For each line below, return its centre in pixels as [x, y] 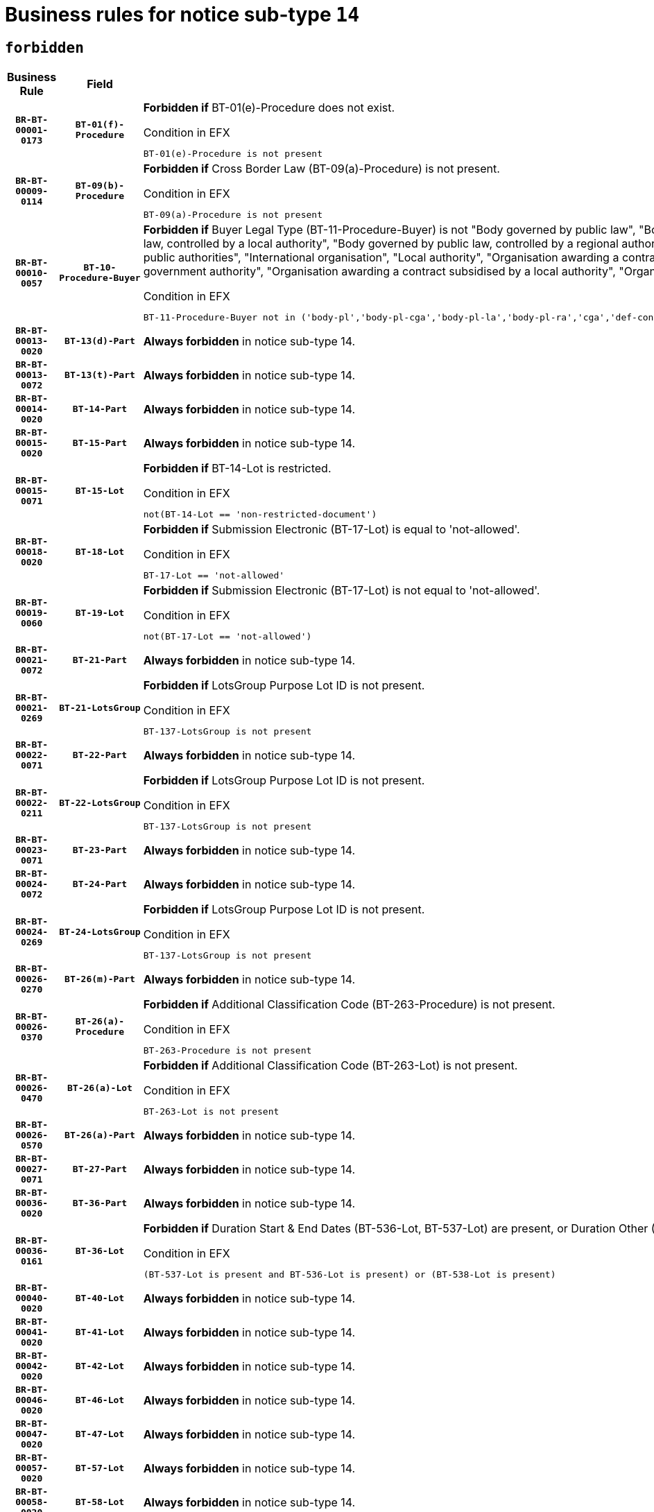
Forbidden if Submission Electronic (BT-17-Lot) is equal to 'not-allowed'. [332, 530]
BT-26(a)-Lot [100, 1088]
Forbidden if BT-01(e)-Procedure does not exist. [269, 108]
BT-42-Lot [100, 1366]
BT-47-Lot [100, 1434]
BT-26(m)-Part [100, 979]
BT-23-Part [100, 850]
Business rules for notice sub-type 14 [182, 15]
